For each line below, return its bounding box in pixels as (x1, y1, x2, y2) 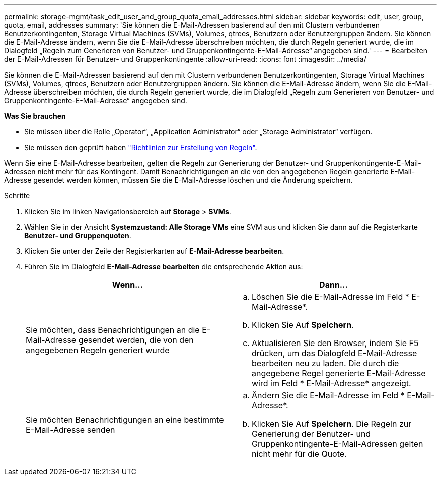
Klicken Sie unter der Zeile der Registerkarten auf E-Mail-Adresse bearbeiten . (24, 247, 284, 255)
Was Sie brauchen (4, 112, 66, 120)
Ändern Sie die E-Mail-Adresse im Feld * (252, 390, 405, 400)
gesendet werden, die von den (78, 335, 194, 345)
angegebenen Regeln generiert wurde (26, 345, 170, 355)
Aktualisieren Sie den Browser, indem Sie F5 (252, 338, 419, 348)
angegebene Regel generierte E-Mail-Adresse (252, 368, 426, 378)
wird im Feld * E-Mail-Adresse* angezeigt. (252, 378, 411, 388)
